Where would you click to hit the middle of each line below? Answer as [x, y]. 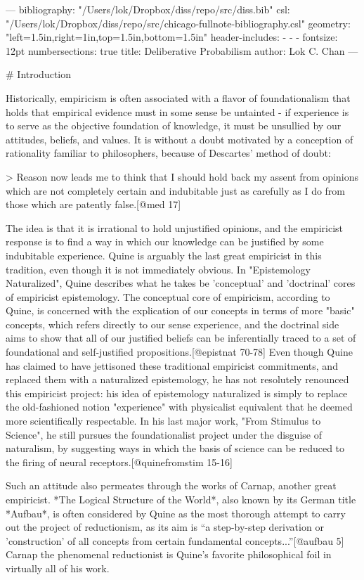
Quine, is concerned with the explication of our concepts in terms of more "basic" [180, 310]
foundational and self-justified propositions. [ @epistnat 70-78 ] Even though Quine [179, 352]
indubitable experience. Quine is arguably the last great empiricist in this [164, 255]
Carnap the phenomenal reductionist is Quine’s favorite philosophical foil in [169, 554]
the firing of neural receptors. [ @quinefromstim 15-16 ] [119, 462]
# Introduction [39, 74]
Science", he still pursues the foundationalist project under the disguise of [164, 434]
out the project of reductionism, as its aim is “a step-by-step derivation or [165, 527]
